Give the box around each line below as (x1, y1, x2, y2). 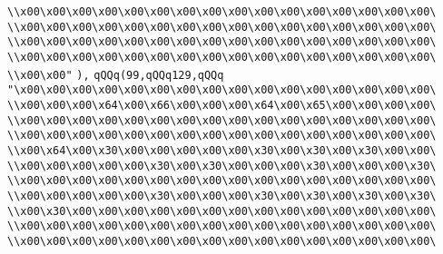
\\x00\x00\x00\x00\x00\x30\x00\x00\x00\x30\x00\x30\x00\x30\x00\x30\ (7, 189, 437, 202)
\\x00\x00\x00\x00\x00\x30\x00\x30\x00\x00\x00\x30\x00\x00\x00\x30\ (7, 159, 437, 172)
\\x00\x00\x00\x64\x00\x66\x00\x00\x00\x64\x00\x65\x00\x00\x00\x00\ (7, 98, 437, 112)
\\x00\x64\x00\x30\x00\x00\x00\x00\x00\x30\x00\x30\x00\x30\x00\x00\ (7, 143, 437, 157)
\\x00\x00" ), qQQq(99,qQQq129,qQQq (7, 68, 224, 82)
